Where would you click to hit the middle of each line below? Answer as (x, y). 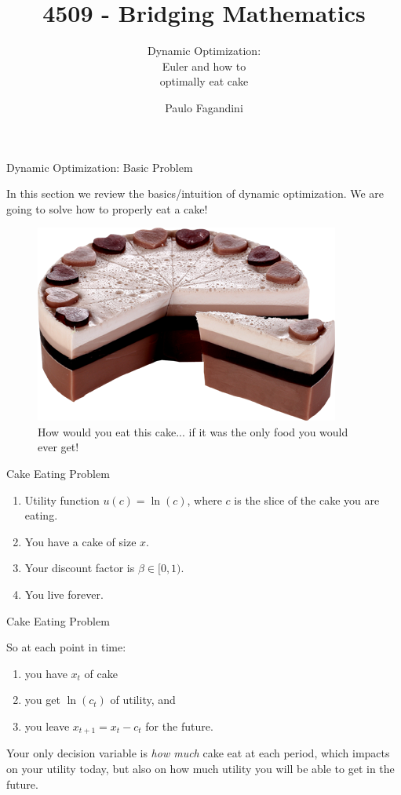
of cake (101, 673)
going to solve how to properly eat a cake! (107, 208)
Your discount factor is (80, 568)
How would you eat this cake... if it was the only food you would (193, 431)
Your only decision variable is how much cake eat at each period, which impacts (198, 753)
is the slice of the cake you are (307, 500)
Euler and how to (204, 66)
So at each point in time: (66, 647)
